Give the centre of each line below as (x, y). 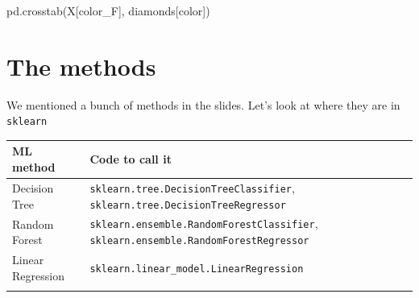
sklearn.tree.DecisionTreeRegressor (188, 205)
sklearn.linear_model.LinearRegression (197, 269)
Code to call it (131, 159)
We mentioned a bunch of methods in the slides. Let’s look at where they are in (203, 104)
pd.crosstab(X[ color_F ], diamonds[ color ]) (108, 10)
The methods (81, 66)
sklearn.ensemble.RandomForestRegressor (199, 241)
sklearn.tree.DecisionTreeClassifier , (192, 187)
